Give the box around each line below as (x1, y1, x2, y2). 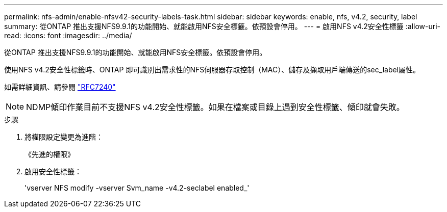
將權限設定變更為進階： (24, 132, 103, 141)
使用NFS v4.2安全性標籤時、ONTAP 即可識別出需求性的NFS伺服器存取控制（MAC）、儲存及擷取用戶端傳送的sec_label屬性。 (4, 65, 420, 74)
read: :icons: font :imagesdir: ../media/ (4, 31, 132, 40)
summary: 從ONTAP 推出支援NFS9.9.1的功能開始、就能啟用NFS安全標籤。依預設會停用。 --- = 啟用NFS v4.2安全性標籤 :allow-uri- (4, 22, 441, 31)
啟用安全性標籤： (24, 167, 82, 176)
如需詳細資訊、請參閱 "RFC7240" (4, 83, 116, 91)
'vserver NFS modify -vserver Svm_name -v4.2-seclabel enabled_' (24, 183, 250, 192)
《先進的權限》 (24, 150, 74, 158)
